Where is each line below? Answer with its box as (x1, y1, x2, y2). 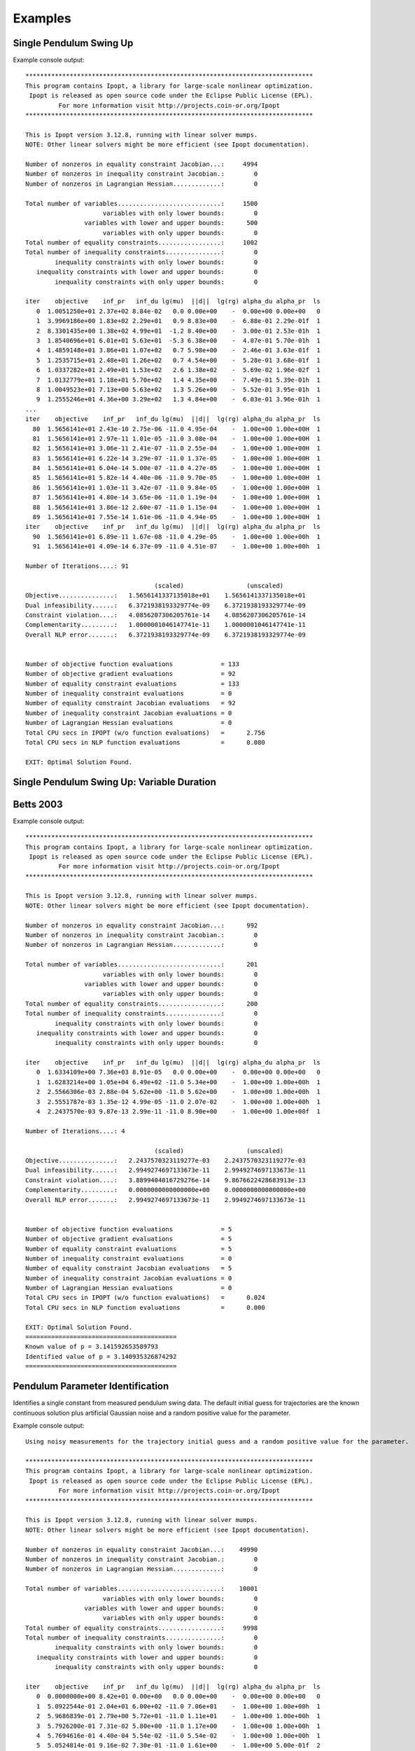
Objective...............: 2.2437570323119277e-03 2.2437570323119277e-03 (25, 1156, 306, 1164)
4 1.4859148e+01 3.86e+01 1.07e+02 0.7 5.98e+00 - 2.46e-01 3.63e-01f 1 (36, 347, 321, 354)
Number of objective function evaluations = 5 (25, 1225, 232, 1233)
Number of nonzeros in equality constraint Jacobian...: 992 (25, 921, 258, 929)
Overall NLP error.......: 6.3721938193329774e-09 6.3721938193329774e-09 (25, 630, 306, 639)
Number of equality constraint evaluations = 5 (25, 1245, 232, 1253)
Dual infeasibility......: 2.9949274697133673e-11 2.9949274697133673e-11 (25, 1166, 306, 1175)
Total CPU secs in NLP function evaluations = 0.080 (25, 739, 265, 747)
